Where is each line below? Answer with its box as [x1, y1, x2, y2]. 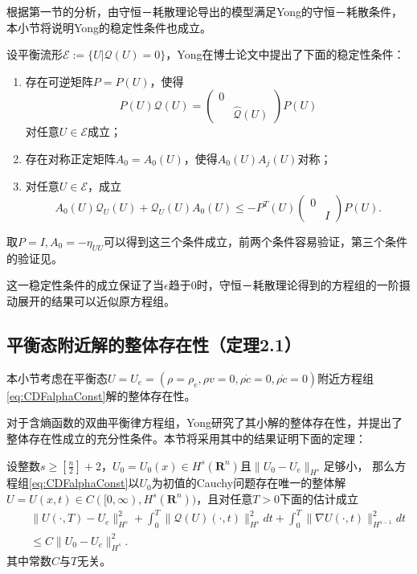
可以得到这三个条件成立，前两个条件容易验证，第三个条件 [103, 233, 407, 250]
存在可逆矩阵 [25, 72, 93, 89]
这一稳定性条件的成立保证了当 [6, 277, 164, 293]
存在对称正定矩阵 [25, 150, 116, 166]
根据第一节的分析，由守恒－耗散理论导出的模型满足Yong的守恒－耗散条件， [6, 3, 403, 19]
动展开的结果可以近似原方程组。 [6, 293, 175, 309]
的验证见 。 [6, 249, 63, 266]
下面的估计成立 [280, 490, 359, 506]
